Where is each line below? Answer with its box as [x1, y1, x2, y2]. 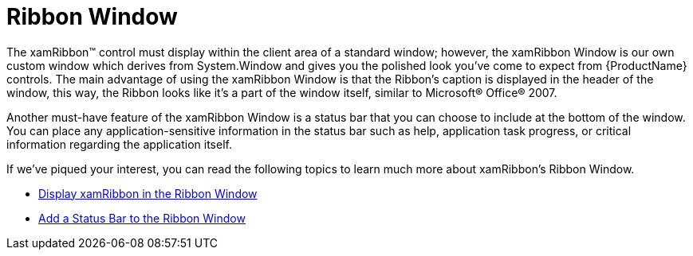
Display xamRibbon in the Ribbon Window [38, 186, 258, 200]
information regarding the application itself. [6, 137, 232, 151]
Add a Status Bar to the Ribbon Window [38, 211, 246, 225]
